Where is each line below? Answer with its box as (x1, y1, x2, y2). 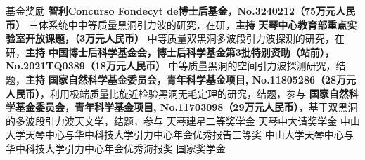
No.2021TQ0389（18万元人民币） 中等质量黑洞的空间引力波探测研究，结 (6, 58, 346, 73)
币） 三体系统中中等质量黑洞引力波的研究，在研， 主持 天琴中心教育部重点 (6, 17, 347, 32)
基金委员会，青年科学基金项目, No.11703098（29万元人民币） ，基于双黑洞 (15, 100, 358, 114)
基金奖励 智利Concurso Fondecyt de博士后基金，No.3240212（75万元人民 (6, 4, 356, 18)
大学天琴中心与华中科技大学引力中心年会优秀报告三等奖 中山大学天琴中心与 (6, 127, 354, 142)
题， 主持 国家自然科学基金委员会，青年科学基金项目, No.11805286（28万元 (6, 72, 357, 86)
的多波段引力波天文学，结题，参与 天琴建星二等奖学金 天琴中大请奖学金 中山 (6, 113, 360, 128)
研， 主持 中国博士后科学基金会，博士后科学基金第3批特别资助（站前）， (6, 44, 335, 59)
